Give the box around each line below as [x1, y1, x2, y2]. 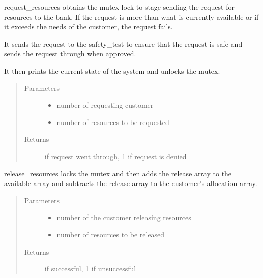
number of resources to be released [56, 229, 165, 239]
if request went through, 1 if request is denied [44, 150, 187, 161]
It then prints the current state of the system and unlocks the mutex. [4, 65, 220, 76]
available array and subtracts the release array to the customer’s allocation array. [4, 178, 257, 189]
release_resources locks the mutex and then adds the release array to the [4, 168, 232, 178]
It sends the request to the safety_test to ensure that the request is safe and [4, 38, 243, 49]
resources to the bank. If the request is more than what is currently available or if [4, 11, 259, 22]
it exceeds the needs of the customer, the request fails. [4, 21, 173, 32]
